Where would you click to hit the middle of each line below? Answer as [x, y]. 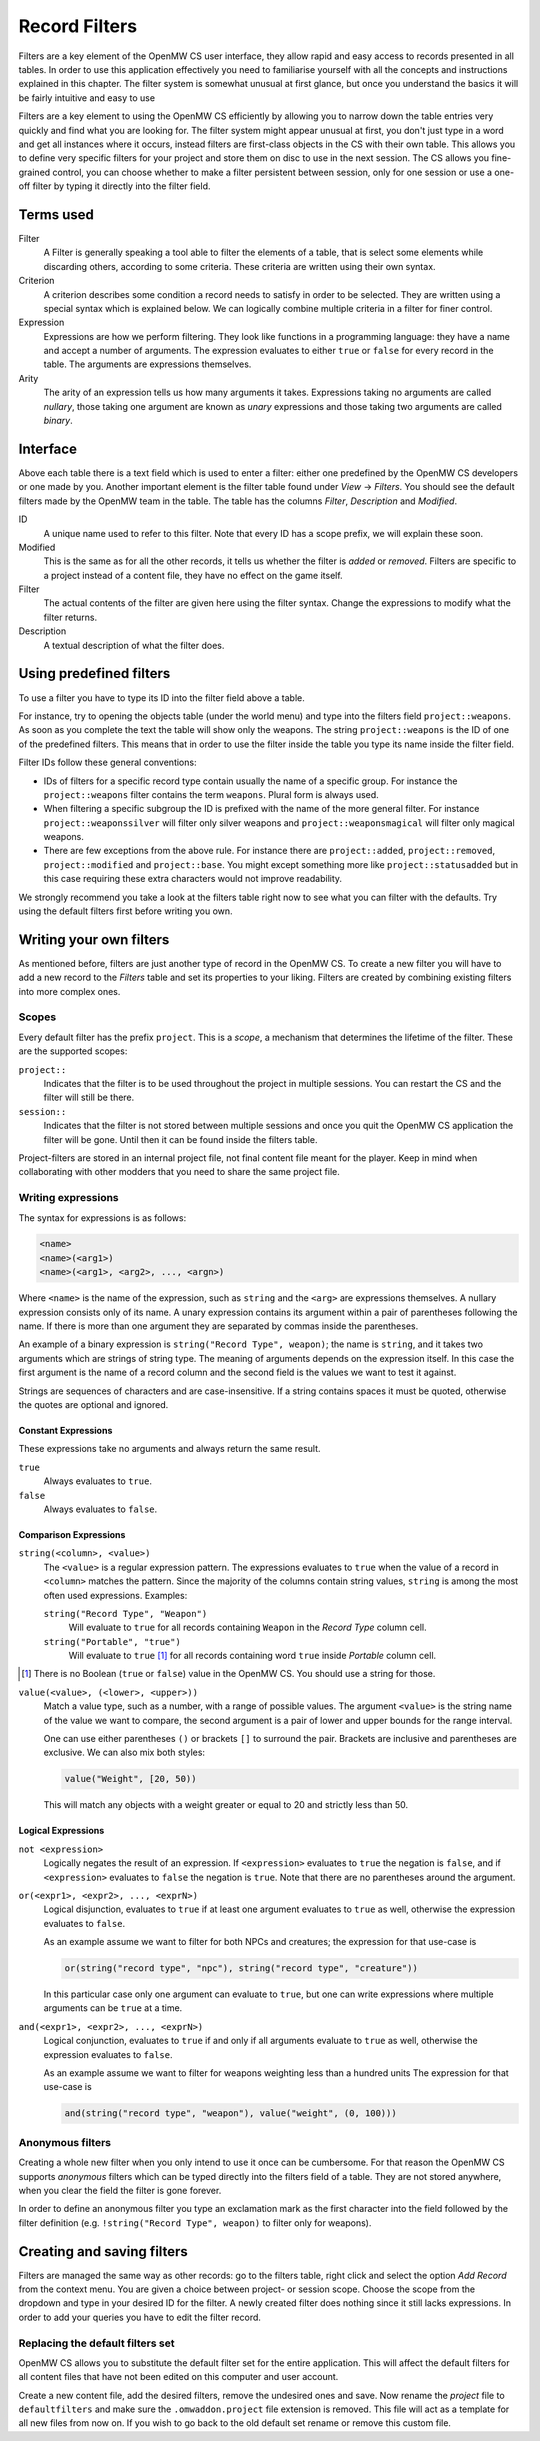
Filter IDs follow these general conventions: [107, 762]
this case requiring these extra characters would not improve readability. [193, 879]
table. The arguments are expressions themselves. [147, 364]
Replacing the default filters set [96, 2343]
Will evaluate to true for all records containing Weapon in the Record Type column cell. [247, 1627]
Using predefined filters [94, 673]
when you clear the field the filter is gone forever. [120, 2190]
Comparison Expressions [72, 1534]
